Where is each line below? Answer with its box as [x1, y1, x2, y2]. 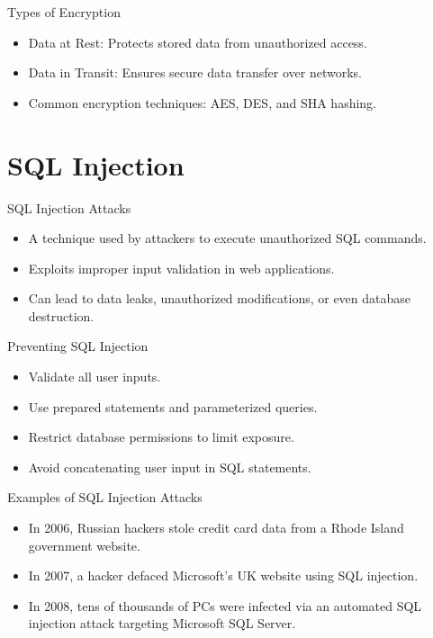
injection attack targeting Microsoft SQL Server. [28, 614, 296, 633]
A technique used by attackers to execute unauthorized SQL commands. [28, 229, 427, 247]
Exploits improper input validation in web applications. [28, 258, 335, 277]
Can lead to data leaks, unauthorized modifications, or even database [28, 289, 411, 308]
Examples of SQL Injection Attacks [7, 488, 203, 507]
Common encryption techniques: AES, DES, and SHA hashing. [28, 93, 377, 112]
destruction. [28, 306, 95, 325]
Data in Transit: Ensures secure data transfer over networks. [28, 63, 362, 82]
